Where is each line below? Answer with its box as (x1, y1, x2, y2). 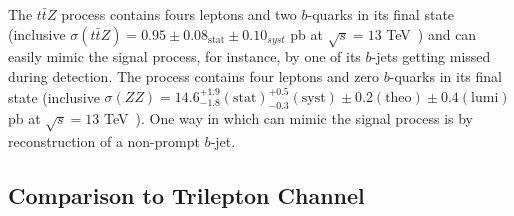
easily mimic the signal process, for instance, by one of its (8, 46, 361, 67)
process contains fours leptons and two (61, 4, 297, 24)
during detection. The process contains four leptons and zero (8, 65, 380, 86)
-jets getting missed (371, 46, 491, 67)
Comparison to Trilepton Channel (8, 179, 365, 210)
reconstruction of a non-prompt (8, 130, 200, 151)
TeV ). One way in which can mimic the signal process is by (104, 107, 473, 128)
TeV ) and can (386, 23, 477, 44)
